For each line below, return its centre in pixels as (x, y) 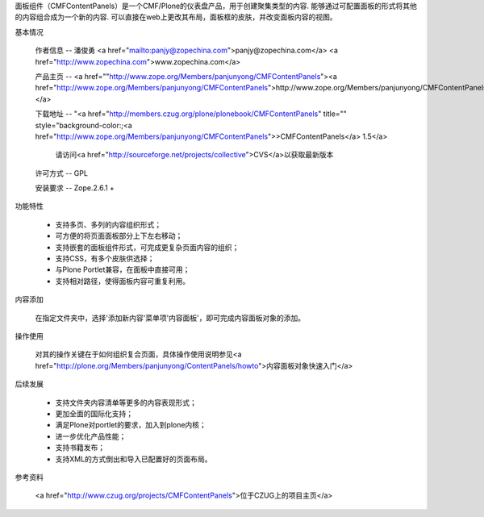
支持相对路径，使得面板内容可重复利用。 (122, 281)
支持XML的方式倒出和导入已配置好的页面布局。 (134, 459)
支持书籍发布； (80, 448)
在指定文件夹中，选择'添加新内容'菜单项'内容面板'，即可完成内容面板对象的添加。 (170, 318)
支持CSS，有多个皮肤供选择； (105, 259)
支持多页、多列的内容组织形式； (108, 224)
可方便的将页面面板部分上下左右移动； (119, 236)
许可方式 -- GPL (62, 173)
